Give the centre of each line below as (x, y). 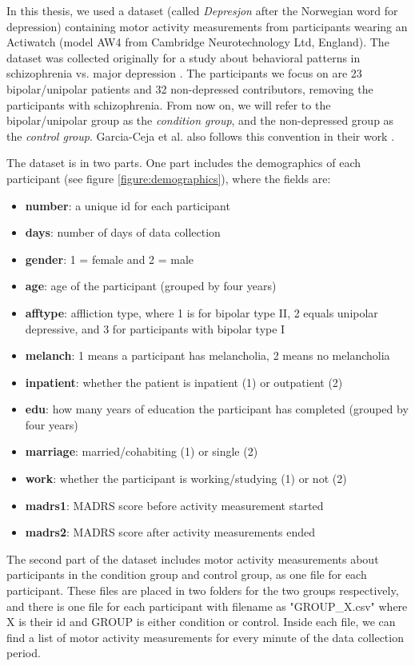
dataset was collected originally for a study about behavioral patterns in (184, 57)
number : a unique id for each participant (128, 205)
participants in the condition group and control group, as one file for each (187, 574)
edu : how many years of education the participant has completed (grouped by (217, 409)
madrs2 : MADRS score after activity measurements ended (170, 532)
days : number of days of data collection (123, 232)
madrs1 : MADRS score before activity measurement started (174, 505)
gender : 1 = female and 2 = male (110, 259)
